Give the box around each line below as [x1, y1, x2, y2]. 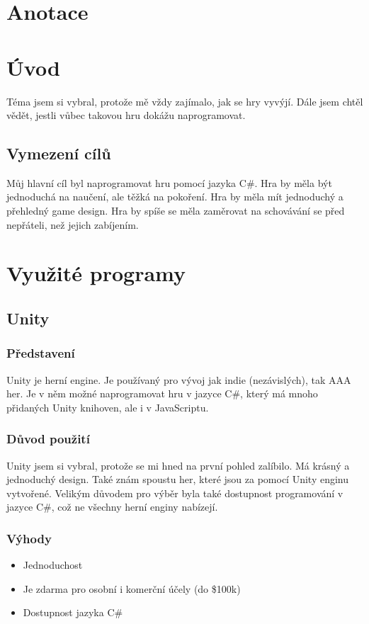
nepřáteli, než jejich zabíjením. [6, 217, 139, 232]
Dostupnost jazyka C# [23, 605, 123, 620]
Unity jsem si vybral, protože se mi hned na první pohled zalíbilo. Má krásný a [6, 458, 350, 472]
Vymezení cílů [6, 142, 111, 164]
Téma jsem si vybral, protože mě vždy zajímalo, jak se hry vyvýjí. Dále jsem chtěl [6, 93, 363, 108]
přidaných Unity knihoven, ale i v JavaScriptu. [6, 399, 209, 414]
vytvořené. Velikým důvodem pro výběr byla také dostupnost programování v [6, 485, 344, 500]
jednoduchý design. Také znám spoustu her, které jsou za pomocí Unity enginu [6, 472, 349, 487]
